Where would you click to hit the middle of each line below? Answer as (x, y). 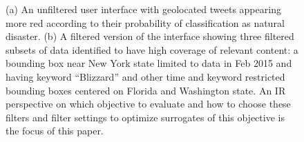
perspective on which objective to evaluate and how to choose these (148, 104)
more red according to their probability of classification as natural (145, 22)
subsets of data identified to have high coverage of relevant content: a (152, 49)
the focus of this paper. (55, 131)
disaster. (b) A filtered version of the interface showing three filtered (150, 36)
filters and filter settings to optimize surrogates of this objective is (145, 117)
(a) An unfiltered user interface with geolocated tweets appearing (143, 9)
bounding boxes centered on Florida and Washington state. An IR (146, 90)
